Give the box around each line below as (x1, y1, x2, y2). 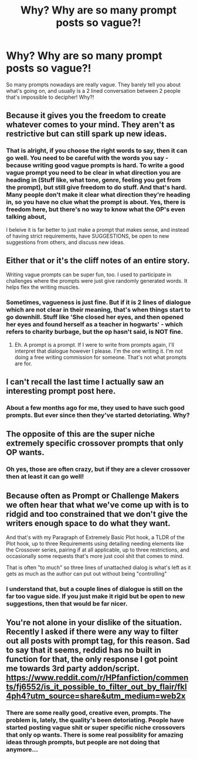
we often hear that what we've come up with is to (6, 500, 189, 510)
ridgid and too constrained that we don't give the (6, 509, 188, 519)
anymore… (6, 745, 38, 754)
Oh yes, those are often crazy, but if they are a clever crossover (6, 465, 191, 473)
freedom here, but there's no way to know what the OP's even (6, 205, 186, 213)
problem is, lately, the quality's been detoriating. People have (6, 716, 185, 724)
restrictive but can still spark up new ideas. (6, 129, 167, 139)
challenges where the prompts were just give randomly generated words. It (6, 277, 188, 285)
